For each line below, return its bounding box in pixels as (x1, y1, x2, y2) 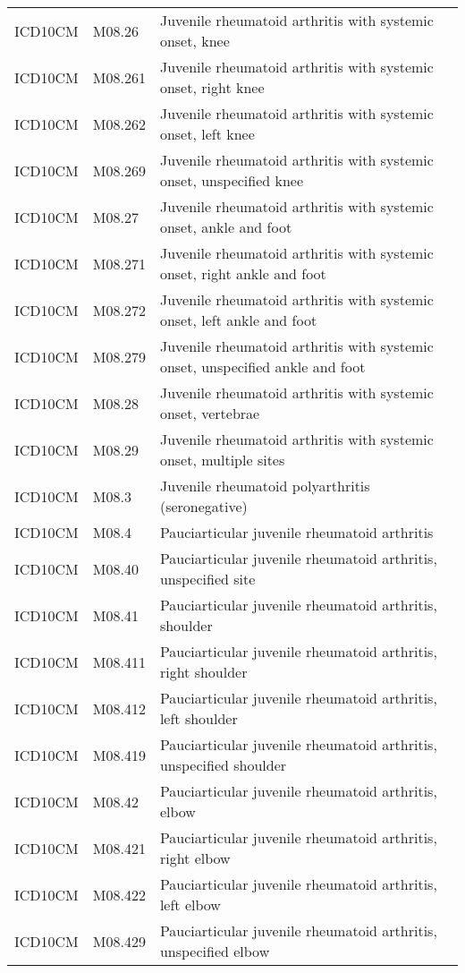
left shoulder (159, 708, 238, 729)
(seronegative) (159, 496, 248, 516)
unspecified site (159, 568, 256, 589)
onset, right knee (159, 77, 265, 98)
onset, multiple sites (159, 449, 285, 470)
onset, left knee (159, 124, 255, 144)
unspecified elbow (159, 941, 270, 961)
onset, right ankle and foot (159, 263, 326, 284)
